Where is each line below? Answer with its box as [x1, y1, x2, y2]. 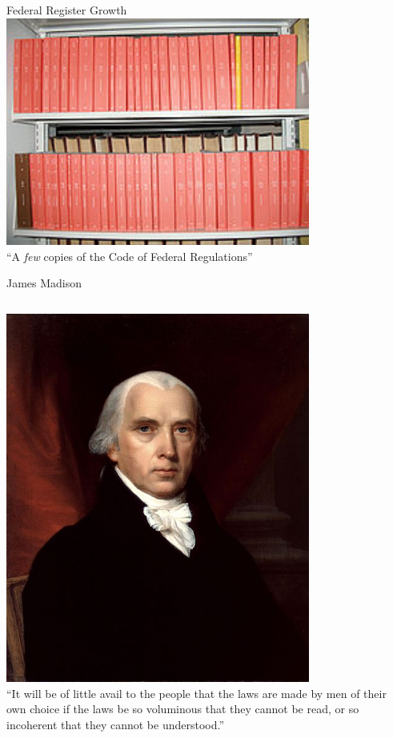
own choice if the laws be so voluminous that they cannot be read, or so [6, 700, 359, 717]
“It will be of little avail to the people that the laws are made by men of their [6, 684, 387, 701]
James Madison [6, 275, 82, 291]
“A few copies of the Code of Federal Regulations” [6, 247, 253, 264]
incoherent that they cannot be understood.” [6, 716, 225, 732]
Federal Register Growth [6, 2, 127, 18]
